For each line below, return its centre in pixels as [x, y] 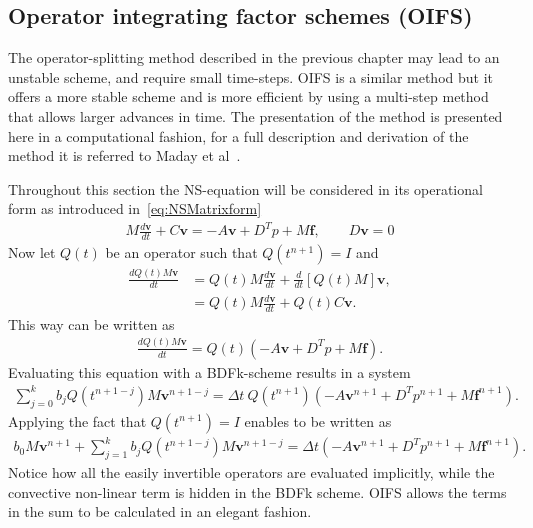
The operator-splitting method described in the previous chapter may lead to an [254, 57]
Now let [32, 252]
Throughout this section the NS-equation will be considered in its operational [245, 188]
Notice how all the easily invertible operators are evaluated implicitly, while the [251, 472]
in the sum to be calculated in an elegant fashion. [160, 511]
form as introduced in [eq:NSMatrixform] [135, 208]
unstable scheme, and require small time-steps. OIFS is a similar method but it [250, 76]
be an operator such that [181, 252]
